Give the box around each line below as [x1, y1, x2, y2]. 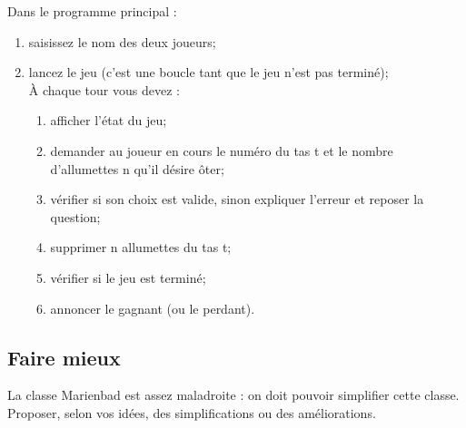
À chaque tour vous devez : [28, 80, 180, 99]
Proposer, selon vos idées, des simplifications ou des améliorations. [7, 403, 376, 422]
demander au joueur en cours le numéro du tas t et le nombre [50, 141, 393, 160]
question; [50, 207, 101, 226]
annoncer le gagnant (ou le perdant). [50, 298, 255, 317]
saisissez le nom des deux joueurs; [28, 32, 216, 51]
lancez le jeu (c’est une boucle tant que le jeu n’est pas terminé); [28, 63, 389, 82]
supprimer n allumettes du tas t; [50, 238, 232, 257]
